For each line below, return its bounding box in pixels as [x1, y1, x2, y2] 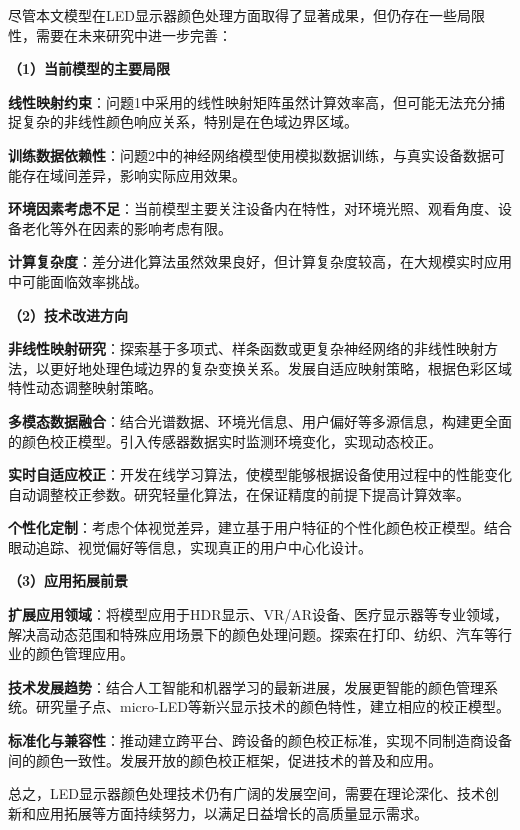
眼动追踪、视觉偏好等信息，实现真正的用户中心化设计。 [8, 536, 372, 557]
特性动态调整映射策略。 [8, 377, 162, 398]
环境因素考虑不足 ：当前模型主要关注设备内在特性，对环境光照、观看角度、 [8, 198, 498, 219]
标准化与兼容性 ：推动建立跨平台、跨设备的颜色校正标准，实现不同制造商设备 [8, 730, 512, 751]
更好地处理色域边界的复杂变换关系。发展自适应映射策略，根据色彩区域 [49, 357, 512, 378]
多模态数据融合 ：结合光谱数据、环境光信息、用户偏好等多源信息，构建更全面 [8, 410, 512, 431]
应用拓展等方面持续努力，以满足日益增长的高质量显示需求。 [35, 802, 428, 823]
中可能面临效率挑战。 [8, 270, 148, 291]
